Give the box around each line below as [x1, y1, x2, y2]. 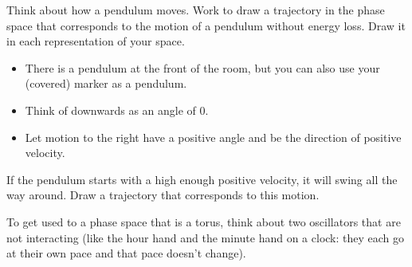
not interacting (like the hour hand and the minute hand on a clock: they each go [6, 229, 405, 245]
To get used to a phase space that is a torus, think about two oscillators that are [6, 213, 401, 230]
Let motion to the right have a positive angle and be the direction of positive [25, 128, 402, 145]
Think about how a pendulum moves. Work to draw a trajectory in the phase [6, 2, 385, 18]
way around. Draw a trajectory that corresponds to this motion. [6, 187, 320, 203]
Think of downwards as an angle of [25, 101, 196, 118]
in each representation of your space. [6, 33, 185, 49]
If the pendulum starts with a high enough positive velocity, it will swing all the [6, 171, 398, 187]
